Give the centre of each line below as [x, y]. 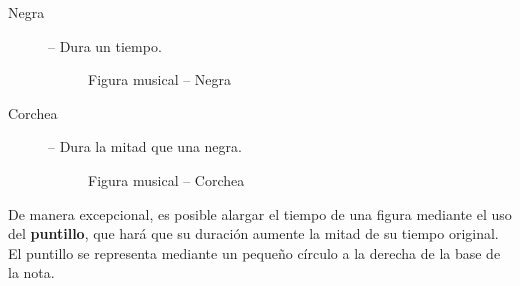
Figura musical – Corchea [166, 179]
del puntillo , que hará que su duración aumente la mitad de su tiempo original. [253, 233]
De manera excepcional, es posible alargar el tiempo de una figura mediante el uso [260, 213]
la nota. [31, 272]
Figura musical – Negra [160, 79]
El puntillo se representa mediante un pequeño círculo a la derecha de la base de [254, 252]
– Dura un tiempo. [105, 45]
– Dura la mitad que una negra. [145, 146]
